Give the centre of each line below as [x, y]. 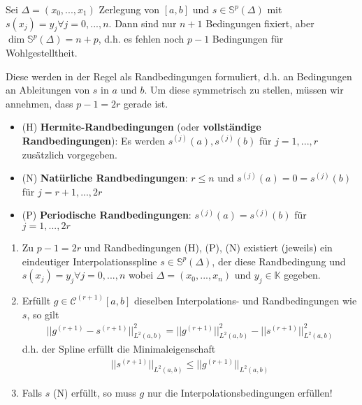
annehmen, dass [39, 103]
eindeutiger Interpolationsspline [89, 261]
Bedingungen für [248, 39]
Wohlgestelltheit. [42, 52]
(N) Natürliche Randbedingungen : [105, 178]
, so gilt [43, 314]
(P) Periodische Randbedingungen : [107, 215]
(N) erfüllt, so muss [94, 392]
